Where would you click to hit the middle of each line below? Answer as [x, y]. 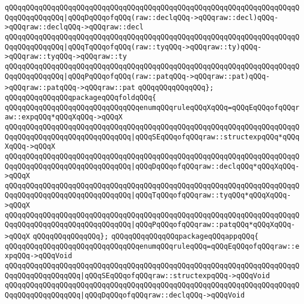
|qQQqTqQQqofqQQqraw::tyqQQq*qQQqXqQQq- [211, 196]
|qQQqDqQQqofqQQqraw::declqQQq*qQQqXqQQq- [215, 166]
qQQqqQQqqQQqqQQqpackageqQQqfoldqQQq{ [81, 97]
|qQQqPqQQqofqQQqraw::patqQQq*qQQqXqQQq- [213, 225]
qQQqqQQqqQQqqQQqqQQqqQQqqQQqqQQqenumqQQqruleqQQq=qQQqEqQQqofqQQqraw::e [152, 246]
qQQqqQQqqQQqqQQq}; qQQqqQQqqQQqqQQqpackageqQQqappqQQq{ [146, 237]
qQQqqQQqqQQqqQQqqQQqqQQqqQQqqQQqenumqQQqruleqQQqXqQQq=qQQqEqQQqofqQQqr [152, 107]
